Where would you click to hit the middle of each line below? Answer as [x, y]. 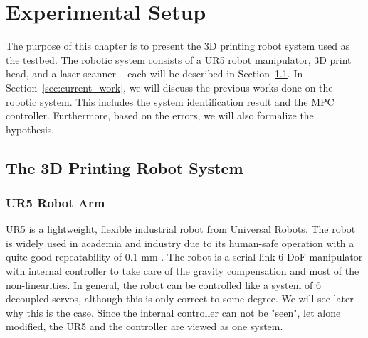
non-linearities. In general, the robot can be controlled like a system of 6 [163, 284]
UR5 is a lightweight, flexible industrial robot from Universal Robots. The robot [181, 229]
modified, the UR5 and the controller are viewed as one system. [144, 326]
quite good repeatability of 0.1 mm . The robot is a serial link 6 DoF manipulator [184, 257]
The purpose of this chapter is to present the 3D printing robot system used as [178, 46]
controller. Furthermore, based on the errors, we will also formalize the [160, 115]
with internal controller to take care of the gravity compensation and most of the [183, 271]
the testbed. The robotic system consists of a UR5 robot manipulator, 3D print [179, 59]
